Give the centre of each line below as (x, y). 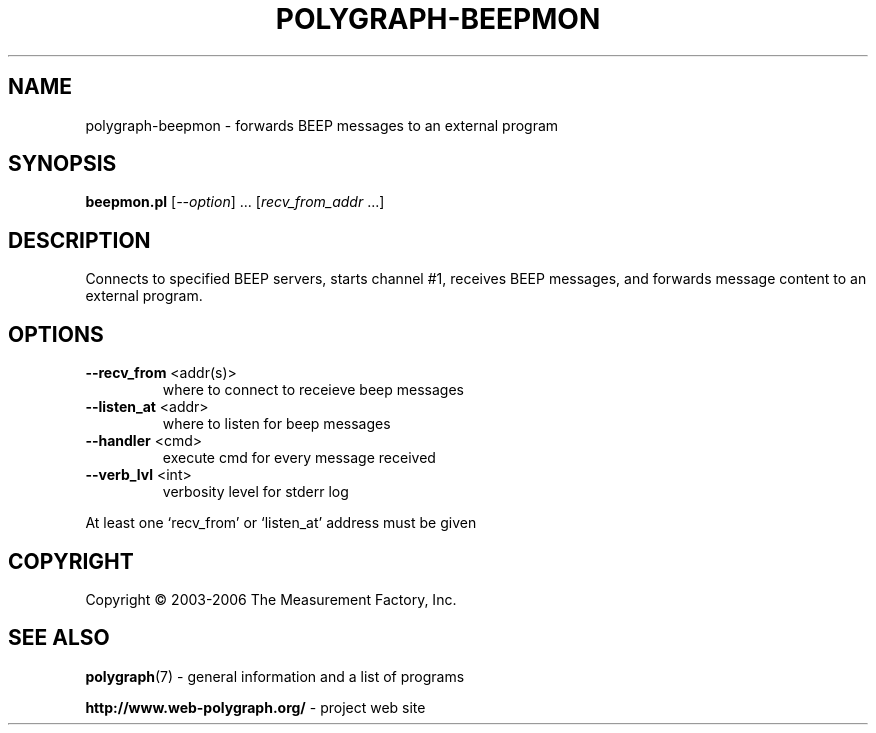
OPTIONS (56, 334)
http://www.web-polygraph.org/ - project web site (255, 707)
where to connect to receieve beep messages (313, 390)
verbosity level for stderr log (255, 492)
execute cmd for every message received (299, 458)
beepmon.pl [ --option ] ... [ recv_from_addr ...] (235, 202)
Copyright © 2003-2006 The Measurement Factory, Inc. (271, 599)
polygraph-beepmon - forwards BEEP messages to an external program (322, 125)
